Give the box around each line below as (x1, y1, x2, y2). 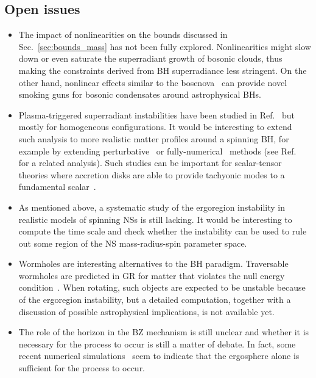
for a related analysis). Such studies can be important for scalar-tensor (18, 156, 282, 169)
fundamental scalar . (18, 180, 96, 193)
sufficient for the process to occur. (18, 362, 146, 374)
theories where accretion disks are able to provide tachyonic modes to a (18, 168, 285, 181)
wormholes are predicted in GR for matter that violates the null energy (18, 269, 285, 282)
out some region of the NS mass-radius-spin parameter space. (18, 236, 247, 249)
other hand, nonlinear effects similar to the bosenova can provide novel (18, 76, 287, 89)
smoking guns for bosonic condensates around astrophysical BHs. (18, 88, 261, 101)
